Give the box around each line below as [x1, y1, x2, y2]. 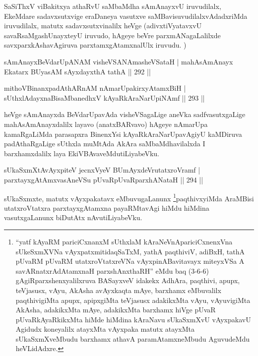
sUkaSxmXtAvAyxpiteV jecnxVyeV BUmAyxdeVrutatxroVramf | [4, 165, 200, 175]
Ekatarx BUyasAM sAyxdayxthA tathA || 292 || [4, 66, 151, 76]
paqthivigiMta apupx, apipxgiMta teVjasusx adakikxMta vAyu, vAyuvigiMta [15, 295, 251, 305]
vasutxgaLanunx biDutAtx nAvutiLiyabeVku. [4, 212, 142, 223]
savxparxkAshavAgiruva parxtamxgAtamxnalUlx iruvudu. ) [4, 40, 187, 50]
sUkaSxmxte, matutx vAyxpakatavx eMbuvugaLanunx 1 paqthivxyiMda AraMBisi [4, 191, 254, 203]
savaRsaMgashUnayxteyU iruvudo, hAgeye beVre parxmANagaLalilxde [4, 30, 221, 40]
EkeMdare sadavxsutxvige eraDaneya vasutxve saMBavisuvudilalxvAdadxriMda [4, 10, 248, 21]
